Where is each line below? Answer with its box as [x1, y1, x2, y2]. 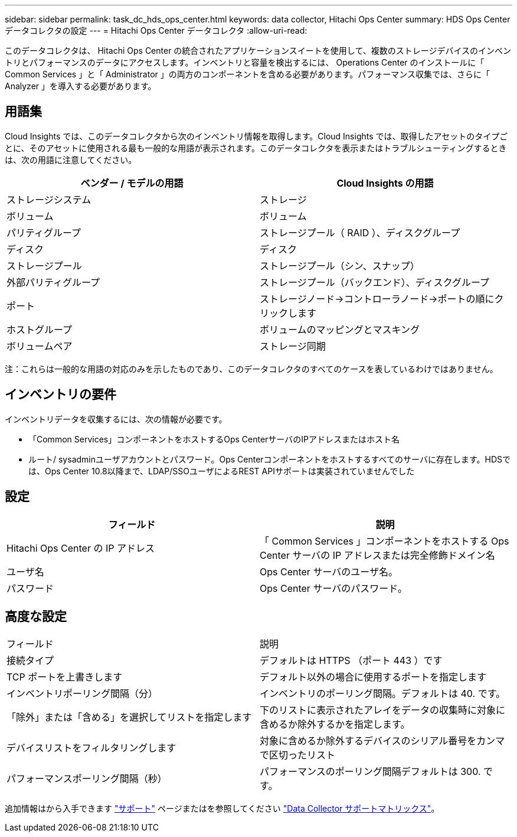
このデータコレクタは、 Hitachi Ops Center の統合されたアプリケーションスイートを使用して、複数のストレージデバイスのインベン [5, 45, 511, 56]
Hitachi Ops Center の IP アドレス [6, 542, 155, 554]
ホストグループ [6, 323, 73, 336]
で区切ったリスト [260, 749, 336, 761]
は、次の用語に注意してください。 [5, 154, 137, 165]
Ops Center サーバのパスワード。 [260, 582, 407, 594]
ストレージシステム [6, 193, 91, 206]
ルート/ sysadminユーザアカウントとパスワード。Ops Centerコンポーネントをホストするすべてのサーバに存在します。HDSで [28, 454, 511, 464]
